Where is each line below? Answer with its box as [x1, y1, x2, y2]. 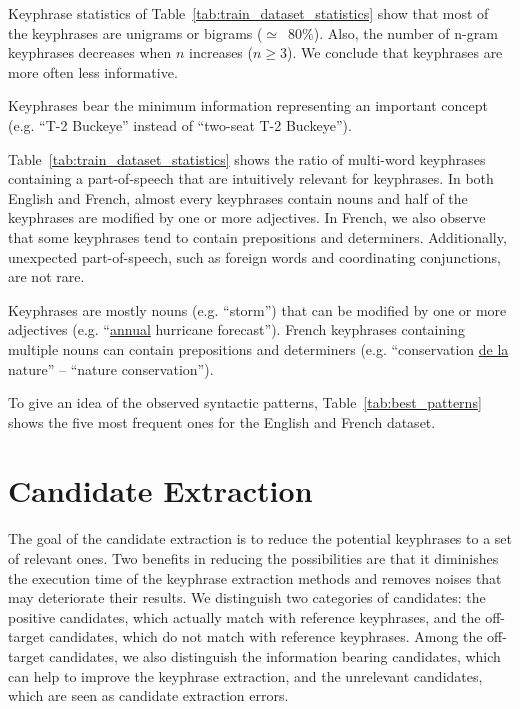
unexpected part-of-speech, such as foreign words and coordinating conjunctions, [8, 246, 501, 267]
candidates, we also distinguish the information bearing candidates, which [49, 645, 501, 666]
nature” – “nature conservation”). [8, 358, 214, 379]
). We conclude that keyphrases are [287, 42, 503, 63]
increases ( [189, 42, 253, 63]
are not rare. [8, 266, 85, 287]
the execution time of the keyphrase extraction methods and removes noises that [8, 567, 502, 588]
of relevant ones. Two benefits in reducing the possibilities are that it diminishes [8, 548, 499, 568]
